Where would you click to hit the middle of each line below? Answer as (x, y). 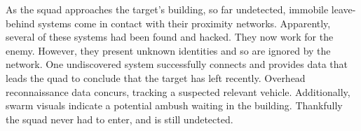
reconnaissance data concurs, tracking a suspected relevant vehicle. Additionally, (178, 91)
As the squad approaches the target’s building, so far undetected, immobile (167, 9)
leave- (343, 9)
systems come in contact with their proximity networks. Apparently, (184, 23)
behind (20, 23)
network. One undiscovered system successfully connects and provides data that (177, 64)
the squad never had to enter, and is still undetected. (120, 119)
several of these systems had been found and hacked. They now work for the (170, 37)
